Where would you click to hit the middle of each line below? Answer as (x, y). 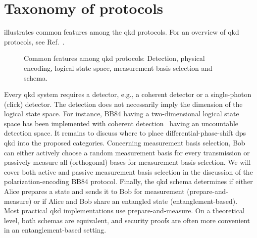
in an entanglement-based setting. (55, 230)
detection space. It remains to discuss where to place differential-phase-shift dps (125, 133)
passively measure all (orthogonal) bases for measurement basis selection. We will (128, 162)
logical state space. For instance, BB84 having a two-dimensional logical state (122, 114)
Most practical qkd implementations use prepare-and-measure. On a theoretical (124, 211)
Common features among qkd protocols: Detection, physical (114, 58)
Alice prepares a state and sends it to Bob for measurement (94, 191)
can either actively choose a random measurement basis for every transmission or (127, 152)
